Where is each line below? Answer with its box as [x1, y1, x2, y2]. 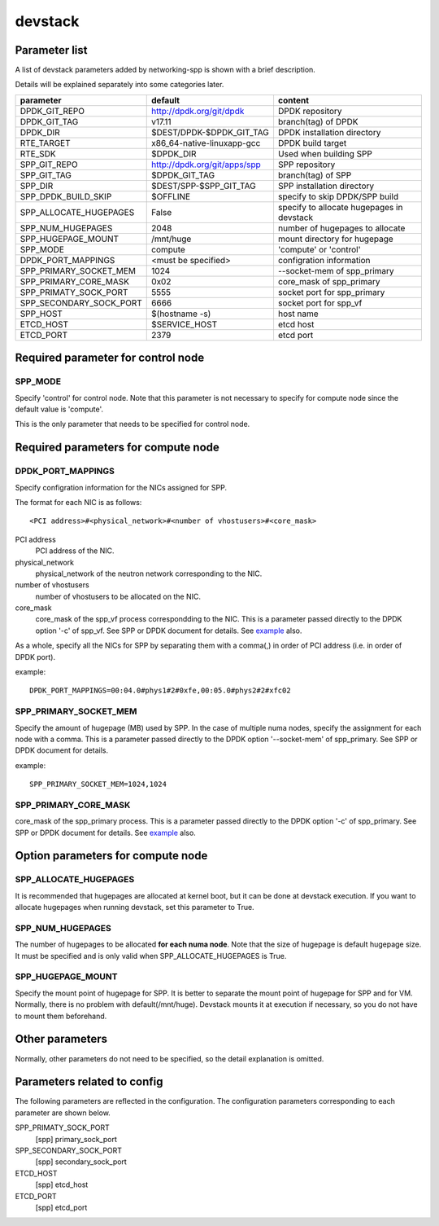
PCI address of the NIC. [35, 546, 115, 556]
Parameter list [15, 43, 89, 57]
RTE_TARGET [20, 137, 71, 148]
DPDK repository [277, 105, 342, 116]
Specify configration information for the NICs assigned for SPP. [15, 482, 228, 492]
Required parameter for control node [15, 351, 205, 365]
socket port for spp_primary [277, 286, 385, 297]
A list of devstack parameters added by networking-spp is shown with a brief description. [15, 65, 316, 75]
